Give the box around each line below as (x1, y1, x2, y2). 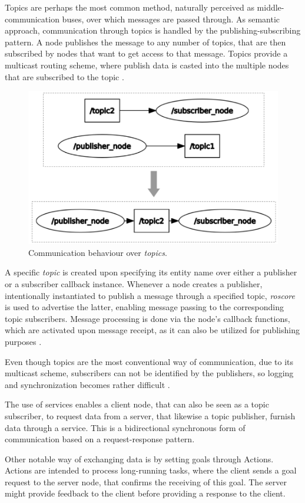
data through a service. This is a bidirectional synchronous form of (5, 421, 246, 433)
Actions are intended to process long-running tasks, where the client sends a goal (5, 464, 297, 476)
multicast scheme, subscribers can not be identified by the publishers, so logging (5, 367, 294, 379)
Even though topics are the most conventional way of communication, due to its (5, 355, 294, 367)
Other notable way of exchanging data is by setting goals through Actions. (5, 452, 274, 465)
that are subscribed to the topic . (5, 70, 124, 83)
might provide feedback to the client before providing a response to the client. (5, 487, 286, 499)
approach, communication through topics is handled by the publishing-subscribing (5, 24, 301, 37)
